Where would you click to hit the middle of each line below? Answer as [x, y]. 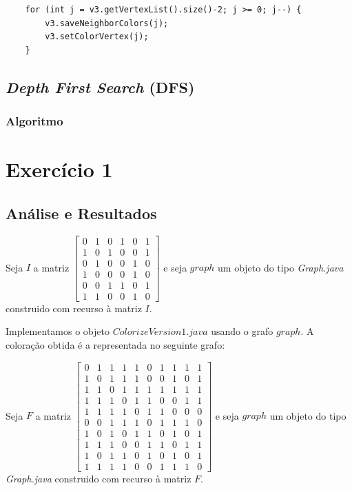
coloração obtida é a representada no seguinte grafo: [115, 344]
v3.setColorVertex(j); [97, 37]
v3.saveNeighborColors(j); [107, 23]
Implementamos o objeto [58, 331]
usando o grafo [242, 331]
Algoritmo [34, 121]
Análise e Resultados [81, 213]
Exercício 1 [59, 169]
